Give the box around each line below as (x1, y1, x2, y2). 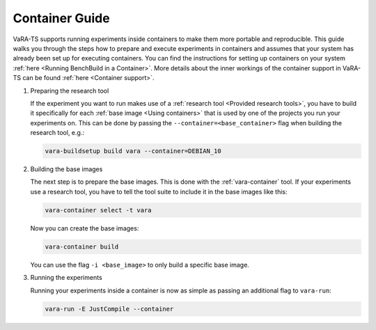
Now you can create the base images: (30, 223, 139, 233)
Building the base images (30, 165, 103, 173)
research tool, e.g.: (30, 129, 85, 137)
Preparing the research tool (30, 86, 109, 95)
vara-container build (45, 242, 119, 251)
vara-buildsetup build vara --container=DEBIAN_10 (45, 147, 222, 155)
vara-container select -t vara (45, 206, 152, 214)
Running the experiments (30, 274, 102, 282)
